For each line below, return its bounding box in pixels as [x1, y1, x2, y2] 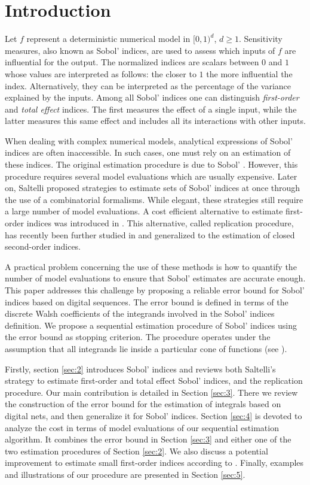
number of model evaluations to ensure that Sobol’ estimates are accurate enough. [5, 272, 306, 284]
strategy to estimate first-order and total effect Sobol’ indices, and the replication [5, 374, 303, 387]
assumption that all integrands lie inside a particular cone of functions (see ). [5, 342, 287, 354]
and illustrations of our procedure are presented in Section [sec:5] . [5, 468, 245, 480]
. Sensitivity [238, 32, 283, 45]
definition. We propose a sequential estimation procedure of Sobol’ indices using [5, 319, 297, 331]
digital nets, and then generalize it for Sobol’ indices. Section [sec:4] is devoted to [5, 409, 302, 422]
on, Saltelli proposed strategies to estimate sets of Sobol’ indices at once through [5, 181, 300, 194]
